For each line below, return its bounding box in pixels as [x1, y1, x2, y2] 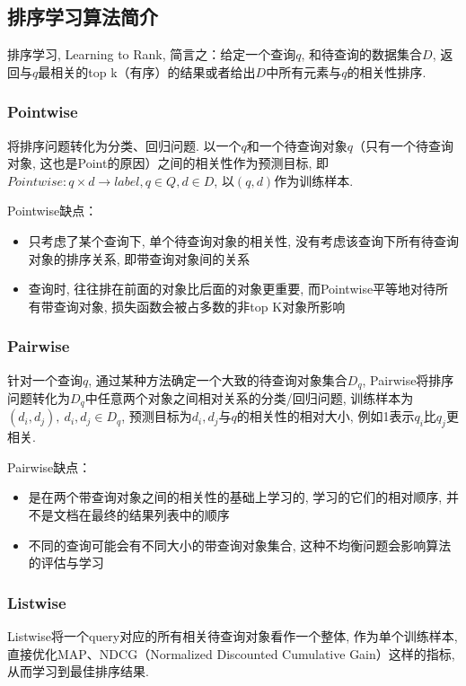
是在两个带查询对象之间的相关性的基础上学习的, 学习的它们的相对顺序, [28, 488, 443, 506]
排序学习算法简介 [7, 3, 158, 31]
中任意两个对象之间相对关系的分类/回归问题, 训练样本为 [84, 389, 414, 408]
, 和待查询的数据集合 [301, 45, 423, 64]
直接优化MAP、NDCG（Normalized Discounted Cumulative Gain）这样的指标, [7, 644, 455, 663]
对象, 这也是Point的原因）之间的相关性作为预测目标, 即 [7, 154, 329, 172]
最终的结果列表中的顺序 [91, 506, 230, 524]
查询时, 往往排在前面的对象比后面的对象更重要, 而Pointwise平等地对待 [28, 279, 436, 298]
